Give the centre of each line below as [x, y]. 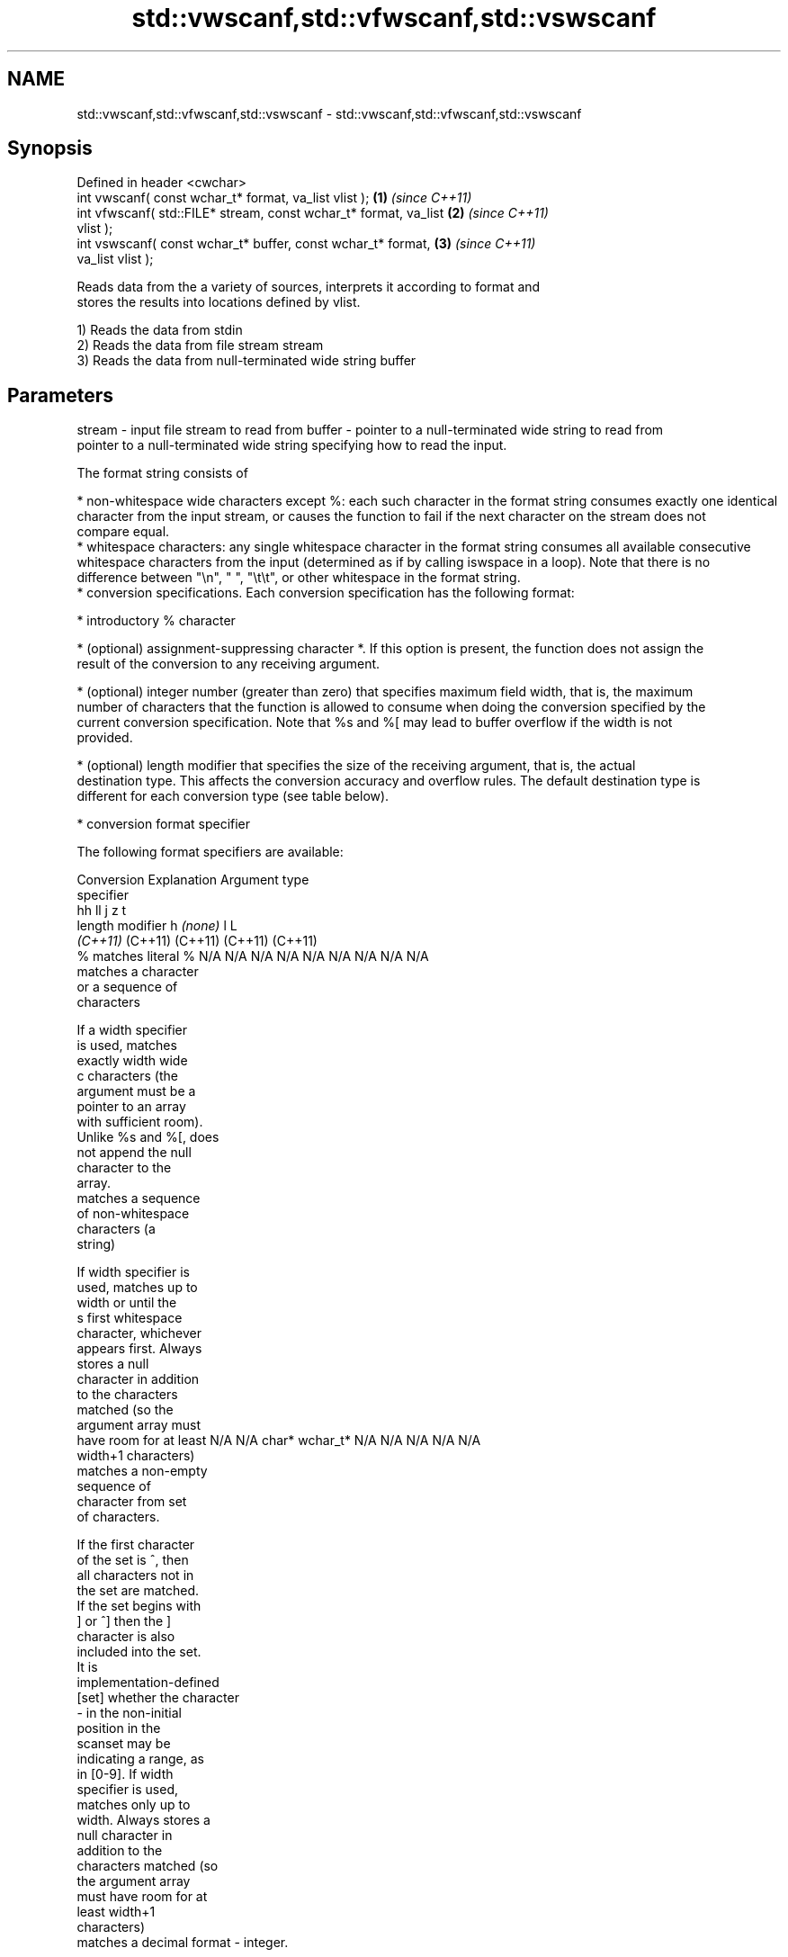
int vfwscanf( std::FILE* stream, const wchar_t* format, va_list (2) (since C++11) [313, 213]
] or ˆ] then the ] [124, 1621]
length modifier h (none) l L [157, 926]
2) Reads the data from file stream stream [200, 346]
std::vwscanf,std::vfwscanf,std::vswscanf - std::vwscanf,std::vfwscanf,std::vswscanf [329, 113]
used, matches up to [137, 1288]
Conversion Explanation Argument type [193, 880]
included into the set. [139, 1652]
